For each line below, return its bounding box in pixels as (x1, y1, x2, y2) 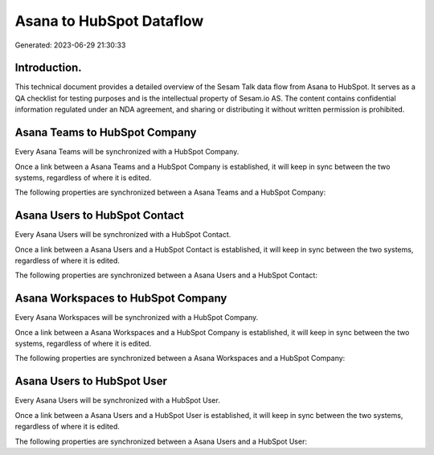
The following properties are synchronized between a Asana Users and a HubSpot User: (14, 437, 307, 446)
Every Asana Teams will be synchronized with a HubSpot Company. (14, 147, 240, 157)
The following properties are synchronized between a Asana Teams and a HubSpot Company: (14, 187, 326, 197)
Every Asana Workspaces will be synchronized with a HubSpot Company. (14, 313, 259, 322)
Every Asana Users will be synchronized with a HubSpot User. (14, 396, 220, 405)
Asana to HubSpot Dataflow (14, 12, 204, 30)
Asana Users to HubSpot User (14, 375, 168, 388)
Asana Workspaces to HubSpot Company (14, 292, 227, 305)
